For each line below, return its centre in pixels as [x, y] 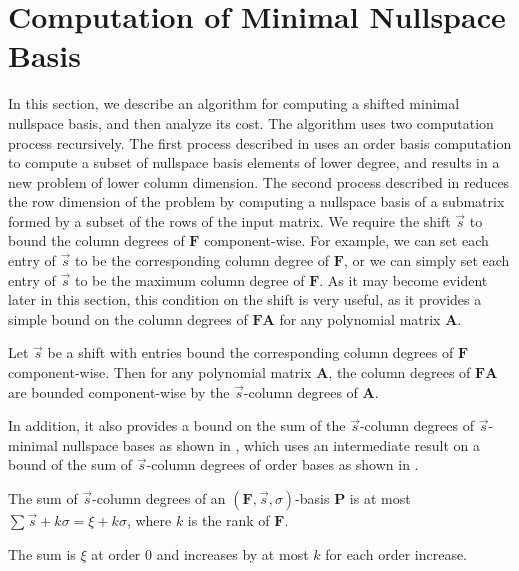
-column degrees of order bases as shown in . [282, 464]
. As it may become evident [403, 279]
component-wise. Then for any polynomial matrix [160, 372]
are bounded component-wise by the [119, 391]
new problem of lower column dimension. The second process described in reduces [259, 181]
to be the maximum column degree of [189, 279]
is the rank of [228, 520]
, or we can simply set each [426, 260]
